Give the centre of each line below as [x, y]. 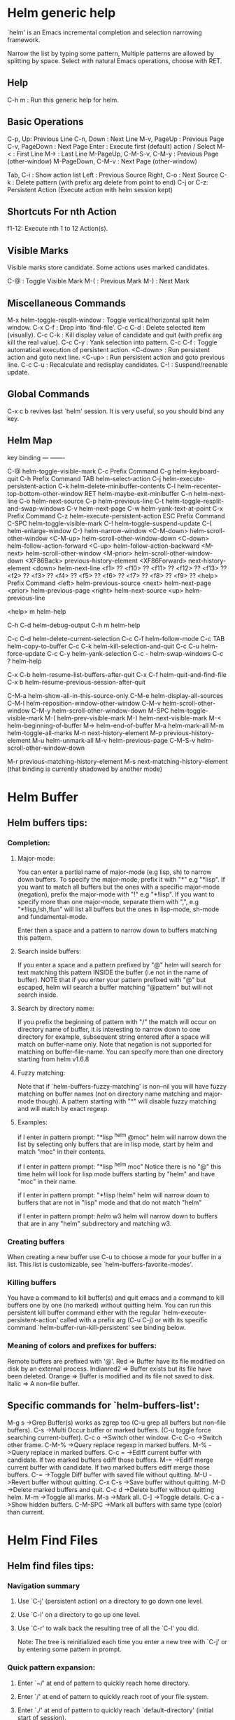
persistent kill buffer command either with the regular [84, 1312]
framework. [24, 39]
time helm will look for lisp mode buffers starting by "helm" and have [116, 1174]
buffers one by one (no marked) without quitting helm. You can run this [109, 1305]
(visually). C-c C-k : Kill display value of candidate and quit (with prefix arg [115, 335]
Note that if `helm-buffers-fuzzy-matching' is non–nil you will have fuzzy [122, 1086]
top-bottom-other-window [45, 493]
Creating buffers [36, 1242]
